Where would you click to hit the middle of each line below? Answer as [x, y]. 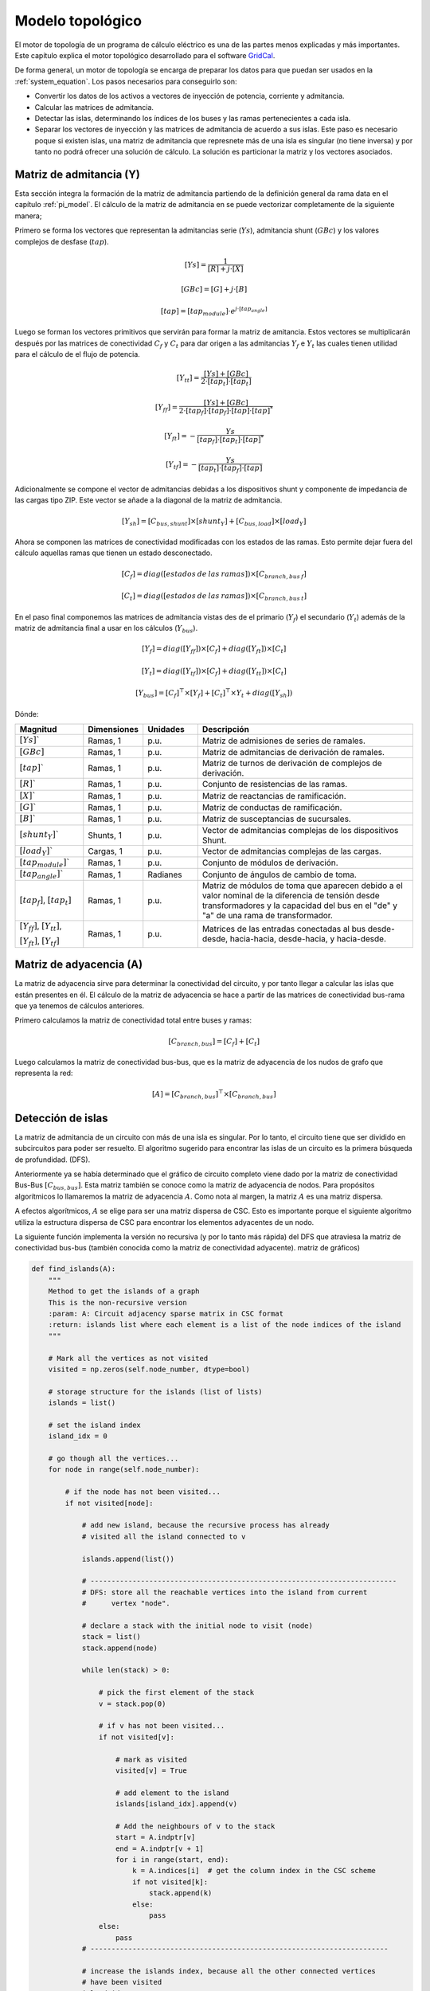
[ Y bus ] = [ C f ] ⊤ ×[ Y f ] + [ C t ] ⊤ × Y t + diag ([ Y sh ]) [214, 694]
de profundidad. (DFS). [53, 1160]
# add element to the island [172, 1793]
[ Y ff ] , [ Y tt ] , [41, 927]
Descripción [226, 730]
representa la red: [44, 1073]
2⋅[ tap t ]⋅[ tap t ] [226, 382]
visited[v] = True [151, 1770]
